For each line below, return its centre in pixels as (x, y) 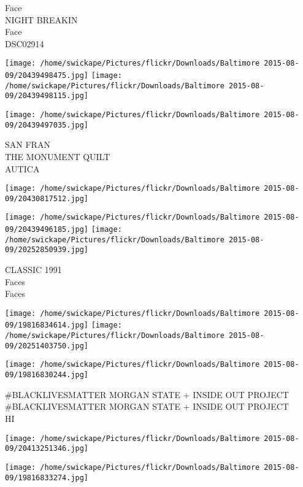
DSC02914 (25, 43)
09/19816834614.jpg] (47, 325)
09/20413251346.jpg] (47, 449)
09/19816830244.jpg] (47, 375)
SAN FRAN (28, 144)
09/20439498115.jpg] (47, 96)
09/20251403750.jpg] (47, 346)
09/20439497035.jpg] (47, 125)
